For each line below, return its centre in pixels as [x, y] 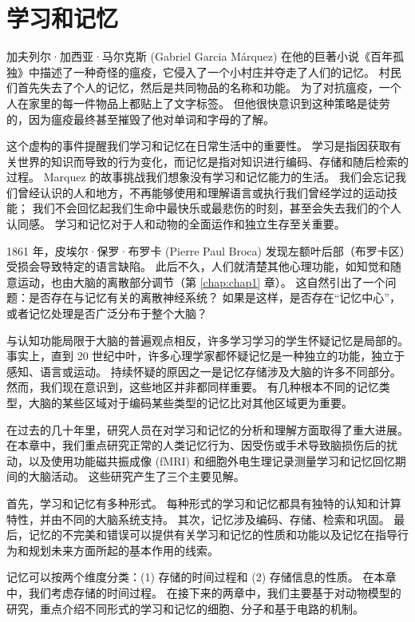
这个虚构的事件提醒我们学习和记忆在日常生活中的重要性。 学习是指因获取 [198, 146]
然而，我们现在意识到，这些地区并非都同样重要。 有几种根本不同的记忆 [193, 387]
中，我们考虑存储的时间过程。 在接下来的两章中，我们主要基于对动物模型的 [204, 592]
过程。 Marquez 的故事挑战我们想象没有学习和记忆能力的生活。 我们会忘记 [201, 177]
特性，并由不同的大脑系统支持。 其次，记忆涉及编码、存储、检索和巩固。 [198, 519]
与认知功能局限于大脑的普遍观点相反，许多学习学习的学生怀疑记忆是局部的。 [207, 340]
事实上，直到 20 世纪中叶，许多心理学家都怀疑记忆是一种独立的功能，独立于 [206, 356]
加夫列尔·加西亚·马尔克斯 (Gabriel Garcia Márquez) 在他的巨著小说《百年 [200, 56]
